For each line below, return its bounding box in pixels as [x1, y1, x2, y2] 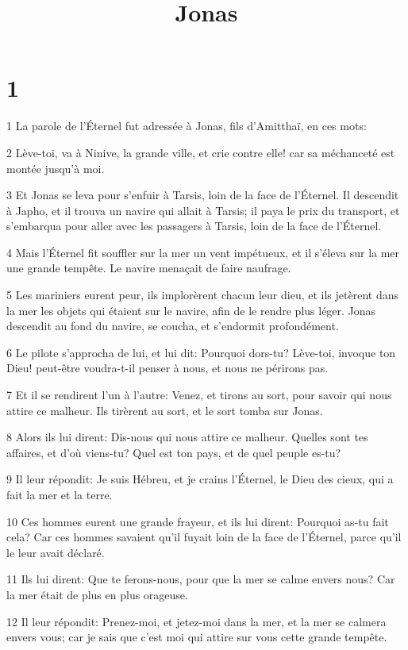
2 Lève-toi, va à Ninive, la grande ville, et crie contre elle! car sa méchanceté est [6, 144, 395, 160]
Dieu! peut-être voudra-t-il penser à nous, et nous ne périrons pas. [6, 360, 329, 376]
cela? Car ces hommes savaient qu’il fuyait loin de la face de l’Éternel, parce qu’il [6, 529, 402, 545]
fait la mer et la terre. [6, 487, 113, 502]
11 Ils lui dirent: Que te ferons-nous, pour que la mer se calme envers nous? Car [6, 571, 395, 587]
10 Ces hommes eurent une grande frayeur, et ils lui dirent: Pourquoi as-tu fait [6, 513, 389, 529]
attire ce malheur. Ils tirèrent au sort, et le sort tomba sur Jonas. [6, 402, 323, 418]
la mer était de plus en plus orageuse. [6, 586, 188, 602]
